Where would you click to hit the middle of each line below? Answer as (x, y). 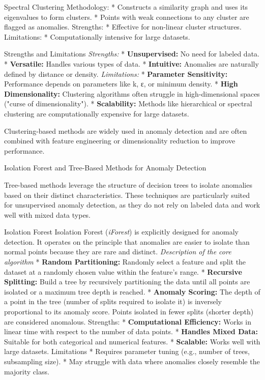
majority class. (27, 371)
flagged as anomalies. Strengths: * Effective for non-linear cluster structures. (123, 27)
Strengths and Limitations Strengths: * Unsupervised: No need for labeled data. (132, 54)
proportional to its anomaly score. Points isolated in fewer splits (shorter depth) (129, 312)
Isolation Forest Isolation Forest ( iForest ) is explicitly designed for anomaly (121, 232)
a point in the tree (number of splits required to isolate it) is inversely (113, 301)
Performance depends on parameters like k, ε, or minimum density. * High (121, 84)
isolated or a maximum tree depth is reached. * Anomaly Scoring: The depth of (132, 291)
